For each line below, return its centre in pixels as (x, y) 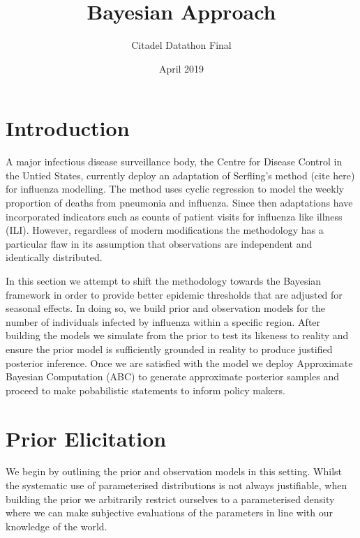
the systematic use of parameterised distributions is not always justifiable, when (177, 485)
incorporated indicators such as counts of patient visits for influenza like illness (174, 216)
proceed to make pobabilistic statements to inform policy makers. (145, 390)
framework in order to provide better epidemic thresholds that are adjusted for (174, 294)
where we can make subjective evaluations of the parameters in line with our (169, 513)
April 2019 (181, 68)
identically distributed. (54, 257)
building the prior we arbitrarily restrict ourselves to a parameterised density (170, 499)
